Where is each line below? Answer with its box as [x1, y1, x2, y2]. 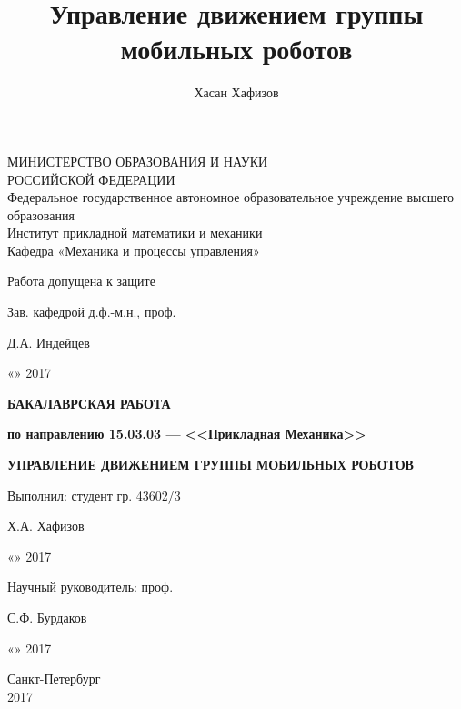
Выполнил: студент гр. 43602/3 [7, 485, 181, 504]
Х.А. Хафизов [7, 516, 85, 535]
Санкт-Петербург [7, 669, 101, 688]
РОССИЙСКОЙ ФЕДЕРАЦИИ [7, 169, 175, 188]
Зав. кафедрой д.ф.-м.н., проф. [7, 302, 176, 321]
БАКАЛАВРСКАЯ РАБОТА [7, 393, 171, 412]
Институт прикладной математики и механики [7, 223, 263, 242]
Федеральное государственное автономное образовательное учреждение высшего [7, 187, 455, 207]
